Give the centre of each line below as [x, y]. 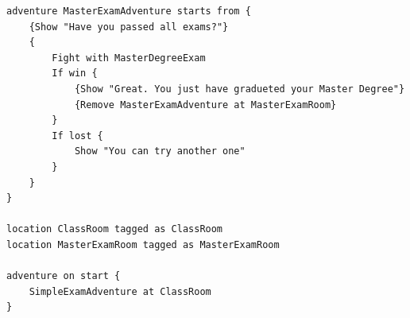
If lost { [77, 136]
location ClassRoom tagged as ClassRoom [115, 229]
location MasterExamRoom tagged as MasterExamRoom [143, 244]
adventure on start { [64, 276]
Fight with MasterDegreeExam [129, 58]
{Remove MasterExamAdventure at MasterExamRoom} [205, 105]
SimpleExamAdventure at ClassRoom [120, 291]
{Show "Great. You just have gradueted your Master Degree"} [240, 89]
